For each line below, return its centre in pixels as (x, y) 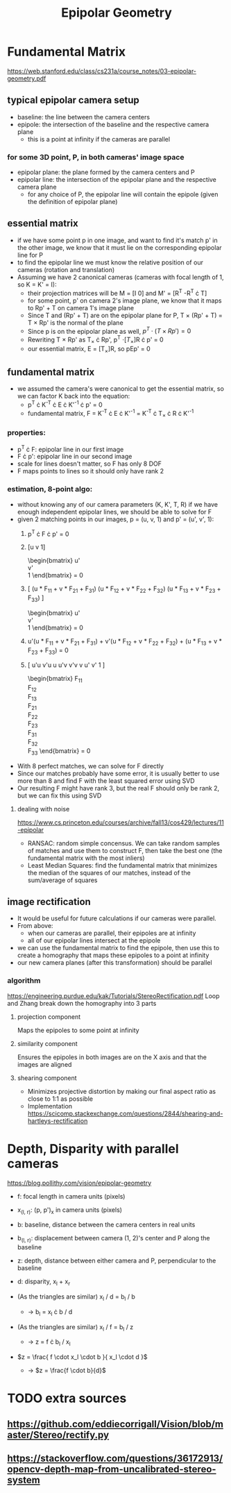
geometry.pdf (27, 78)
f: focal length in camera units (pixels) (71, 1196)
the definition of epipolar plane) (72, 202)
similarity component (47, 1043)
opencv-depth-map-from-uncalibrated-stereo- (112, 1469)
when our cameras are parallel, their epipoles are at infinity (112, 933)
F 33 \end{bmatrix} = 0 (59, 751)
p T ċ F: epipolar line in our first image (70, 448)
